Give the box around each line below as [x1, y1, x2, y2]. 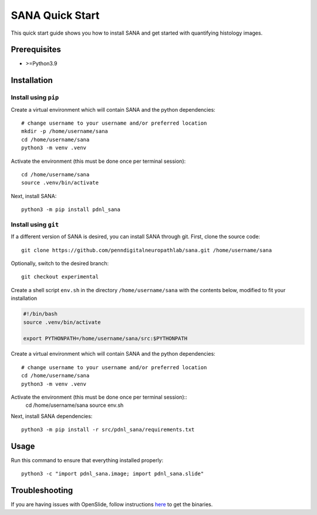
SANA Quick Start [11, 9, 100, 22]
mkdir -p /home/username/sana [21, 128, 109, 135]
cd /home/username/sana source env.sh [25, 402, 124, 409]
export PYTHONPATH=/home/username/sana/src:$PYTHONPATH [23, 335, 188, 342]
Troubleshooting [11, 486, 73, 496]
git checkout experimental [21, 273, 99, 280]
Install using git [11, 220, 59, 229]
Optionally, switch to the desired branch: [11, 260, 109, 267]
